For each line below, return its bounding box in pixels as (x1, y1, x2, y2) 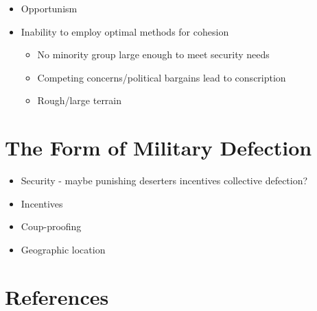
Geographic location (21, 242, 106, 256)
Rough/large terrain (37, 93, 122, 108)
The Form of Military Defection (5, 134, 312, 162)
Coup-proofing (21, 219, 82, 234)
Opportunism (21, 1, 78, 15)
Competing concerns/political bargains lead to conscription (37, 70, 286, 84)
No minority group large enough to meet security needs (37, 47, 270, 62)
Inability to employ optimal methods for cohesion (21, 24, 229, 38)
